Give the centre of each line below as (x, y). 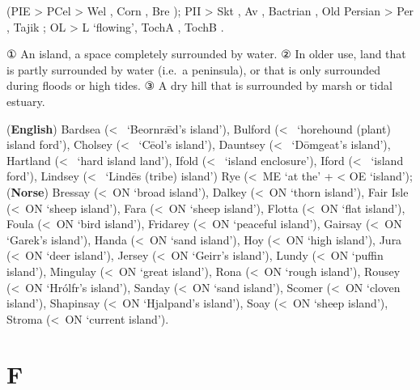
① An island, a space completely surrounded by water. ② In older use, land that (206, 54)
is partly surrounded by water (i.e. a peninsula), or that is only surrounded (193, 69)
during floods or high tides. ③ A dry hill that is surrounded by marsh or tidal (199, 85)
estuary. (26, 101)
